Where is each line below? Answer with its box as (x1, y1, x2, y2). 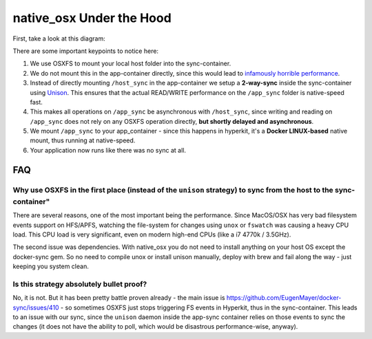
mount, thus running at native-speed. (30, 136, 136, 144)
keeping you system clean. (12, 262, 89, 271)
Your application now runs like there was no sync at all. (30, 146, 186, 154)
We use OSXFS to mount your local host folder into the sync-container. (30, 59, 231, 68)
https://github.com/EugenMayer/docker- (226, 294, 342, 302)
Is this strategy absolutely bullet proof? (12, 279, 147, 289)
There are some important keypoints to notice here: (12, 47, 158, 55)
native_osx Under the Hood (12, 10, 172, 25)
